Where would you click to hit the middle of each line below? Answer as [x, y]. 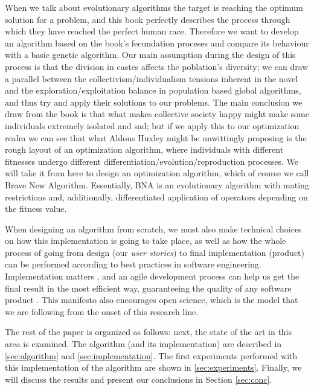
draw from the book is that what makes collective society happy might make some [157, 114]
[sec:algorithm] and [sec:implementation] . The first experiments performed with [151, 355]
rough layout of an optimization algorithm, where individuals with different [144, 149]
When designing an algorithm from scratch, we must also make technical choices [153, 229]
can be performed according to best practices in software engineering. [133, 264]
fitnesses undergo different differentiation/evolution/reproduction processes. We [152, 161]
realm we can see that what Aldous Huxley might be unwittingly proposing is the [156, 137]
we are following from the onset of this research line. [102, 311]
